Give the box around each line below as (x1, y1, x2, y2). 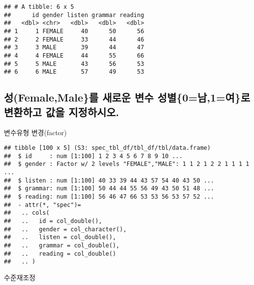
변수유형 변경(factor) (4, 127, 67, 137)
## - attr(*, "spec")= (4, 201, 81, 208)
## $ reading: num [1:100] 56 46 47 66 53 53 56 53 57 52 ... (4, 193, 214, 201)
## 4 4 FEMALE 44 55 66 (4, 52, 144, 59)
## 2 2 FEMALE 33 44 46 (4, 36, 144, 43)
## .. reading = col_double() (4, 250, 116, 257)
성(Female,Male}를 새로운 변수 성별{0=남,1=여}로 (4, 90, 250, 105)
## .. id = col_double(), (4, 218, 102, 224)
